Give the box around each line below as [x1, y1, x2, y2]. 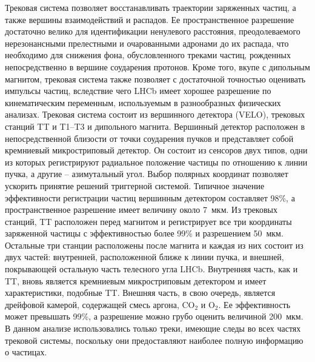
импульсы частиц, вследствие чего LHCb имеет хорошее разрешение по [5, 84, 271, 97]
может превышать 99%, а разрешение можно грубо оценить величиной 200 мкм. [5, 310, 303, 323]
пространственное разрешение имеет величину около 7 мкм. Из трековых [5, 203, 277, 216]
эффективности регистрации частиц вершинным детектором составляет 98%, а [5, 191, 295, 204]
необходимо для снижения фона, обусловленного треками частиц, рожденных [5, 49, 291, 61]
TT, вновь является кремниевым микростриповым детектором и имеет [5, 274, 267, 287]
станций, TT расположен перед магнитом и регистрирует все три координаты [5, 215, 292, 227]
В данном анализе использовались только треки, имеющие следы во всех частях [5, 322, 301, 335]
